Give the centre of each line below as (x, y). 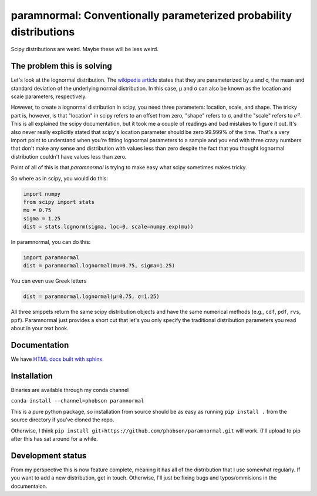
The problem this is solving (62, 66)
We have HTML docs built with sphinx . (57, 359)
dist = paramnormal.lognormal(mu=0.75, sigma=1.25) (99, 266)
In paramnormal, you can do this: (51, 242)
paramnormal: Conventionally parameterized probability (151, 15)
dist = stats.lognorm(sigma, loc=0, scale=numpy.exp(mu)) (108, 227)
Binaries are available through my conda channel (70, 390)
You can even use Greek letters (49, 281)
